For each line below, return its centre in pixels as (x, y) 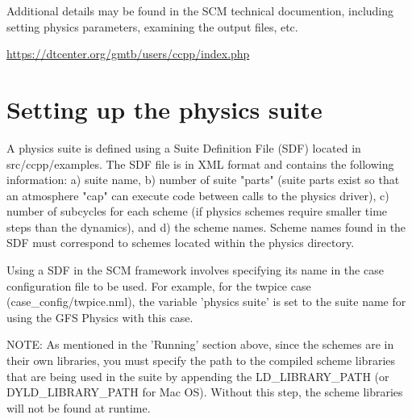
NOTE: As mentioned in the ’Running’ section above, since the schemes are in (200, 344)
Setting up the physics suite (164, 109)
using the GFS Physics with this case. (100, 317)
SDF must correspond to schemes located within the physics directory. (181, 243)
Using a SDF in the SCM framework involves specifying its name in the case (195, 270)
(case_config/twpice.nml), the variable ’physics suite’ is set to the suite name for (206, 302)
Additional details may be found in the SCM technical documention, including (200, 10)
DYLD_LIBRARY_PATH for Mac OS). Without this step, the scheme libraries (205, 392)
